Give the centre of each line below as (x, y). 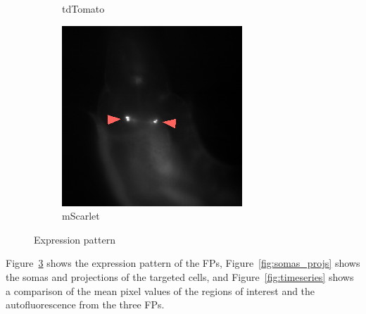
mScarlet (81, 216)
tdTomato (83, 8)
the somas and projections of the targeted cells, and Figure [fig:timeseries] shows (180, 276)
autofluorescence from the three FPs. (85, 304)
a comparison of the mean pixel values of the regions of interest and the (160, 290)
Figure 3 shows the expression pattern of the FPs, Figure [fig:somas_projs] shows (183, 263)
